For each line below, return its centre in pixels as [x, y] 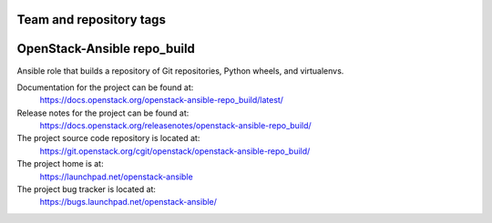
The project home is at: [60, 164]
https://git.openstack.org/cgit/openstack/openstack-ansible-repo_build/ [175, 151]
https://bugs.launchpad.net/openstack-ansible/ [128, 202]
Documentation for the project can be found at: [105, 87]
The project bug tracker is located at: [87, 189]
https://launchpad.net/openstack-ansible [116, 177]
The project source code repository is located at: [108, 138]
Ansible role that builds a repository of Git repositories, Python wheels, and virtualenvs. [180, 71]
